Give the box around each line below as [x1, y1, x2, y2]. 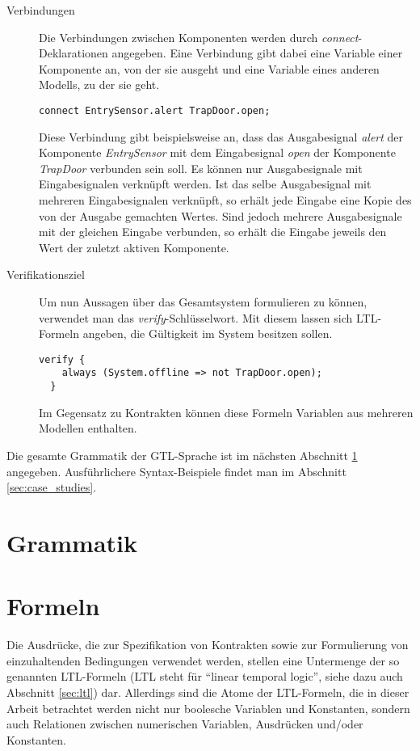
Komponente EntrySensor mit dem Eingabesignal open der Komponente [39, 144, 396, 161]
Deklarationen [39, 44, 108, 61]
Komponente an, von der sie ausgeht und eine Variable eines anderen [39, 60, 380, 77]
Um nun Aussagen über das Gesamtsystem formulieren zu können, [39, 293, 367, 310]
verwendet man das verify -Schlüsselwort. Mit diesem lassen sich [39, 309, 353, 326]
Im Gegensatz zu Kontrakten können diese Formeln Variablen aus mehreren [39, 403, 414, 420]
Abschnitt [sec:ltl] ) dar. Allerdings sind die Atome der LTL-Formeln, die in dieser [6, 683, 409, 700]
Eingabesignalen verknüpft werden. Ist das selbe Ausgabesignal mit [39, 175, 372, 192]
